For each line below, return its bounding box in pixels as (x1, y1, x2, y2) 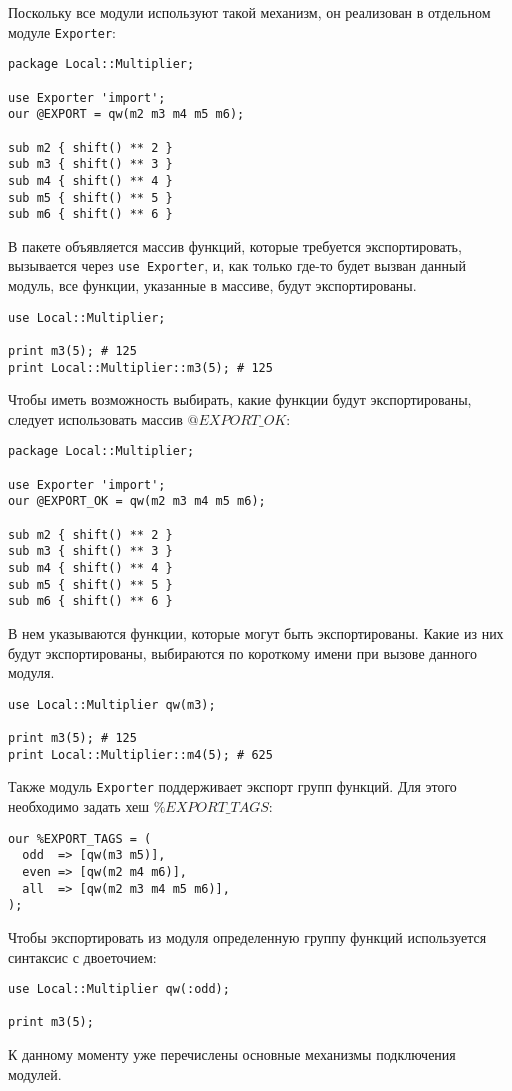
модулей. (8, 1063, 62, 1084)
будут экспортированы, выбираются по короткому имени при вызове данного (8, 642, 477, 663)
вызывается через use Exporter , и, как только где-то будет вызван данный (8, 255, 466, 276)
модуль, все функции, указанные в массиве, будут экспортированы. (8, 275, 417, 296)
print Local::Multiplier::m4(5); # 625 (8, 747, 273, 762)
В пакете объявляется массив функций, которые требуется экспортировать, (8, 235, 462, 256)
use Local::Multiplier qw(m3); (8, 697, 216, 712)
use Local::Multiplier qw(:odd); (8, 982, 230, 997)
